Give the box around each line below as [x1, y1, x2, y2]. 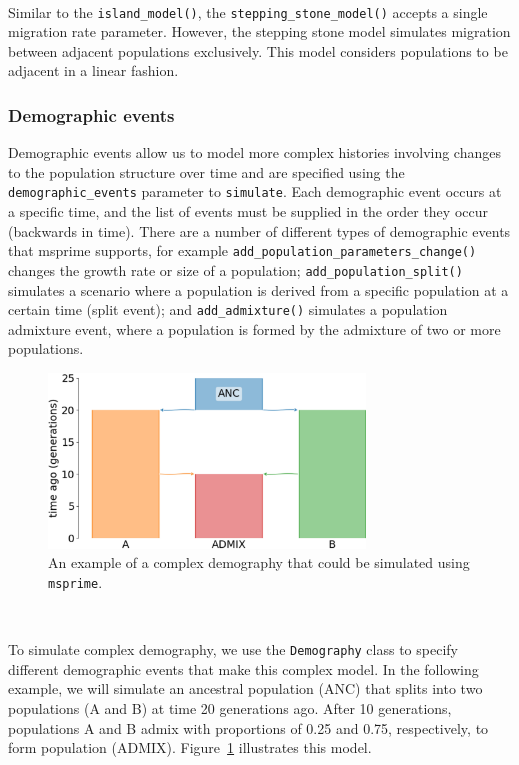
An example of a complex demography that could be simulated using [48, 552, 470, 573]
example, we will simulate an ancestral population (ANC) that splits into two [8, 678, 483, 699]
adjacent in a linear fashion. [8, 60, 179, 81]
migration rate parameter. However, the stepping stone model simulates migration [8, 21, 511, 42]
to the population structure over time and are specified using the [8, 161, 405, 182]
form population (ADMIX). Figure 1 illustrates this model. [8, 737, 372, 758]
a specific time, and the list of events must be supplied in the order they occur [8, 201, 488, 222]
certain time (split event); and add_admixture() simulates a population [8, 299, 448, 320]
